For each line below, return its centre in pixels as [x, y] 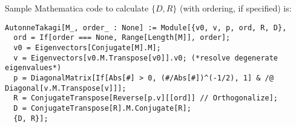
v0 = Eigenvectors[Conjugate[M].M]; [87, 47]
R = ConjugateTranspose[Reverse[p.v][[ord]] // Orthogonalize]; [146, 98]
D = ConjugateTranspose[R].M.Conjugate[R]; [102, 108]
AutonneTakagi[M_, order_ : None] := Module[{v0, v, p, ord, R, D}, [146, 28]
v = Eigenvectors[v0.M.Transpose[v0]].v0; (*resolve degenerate [146, 58]
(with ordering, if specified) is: [236, 8]
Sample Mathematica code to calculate [77, 8]
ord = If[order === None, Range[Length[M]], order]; [122, 38]
